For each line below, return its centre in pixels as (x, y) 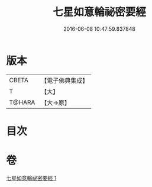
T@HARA (22, 102)
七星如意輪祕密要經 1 (31, 178)
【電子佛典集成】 (65, 80)
